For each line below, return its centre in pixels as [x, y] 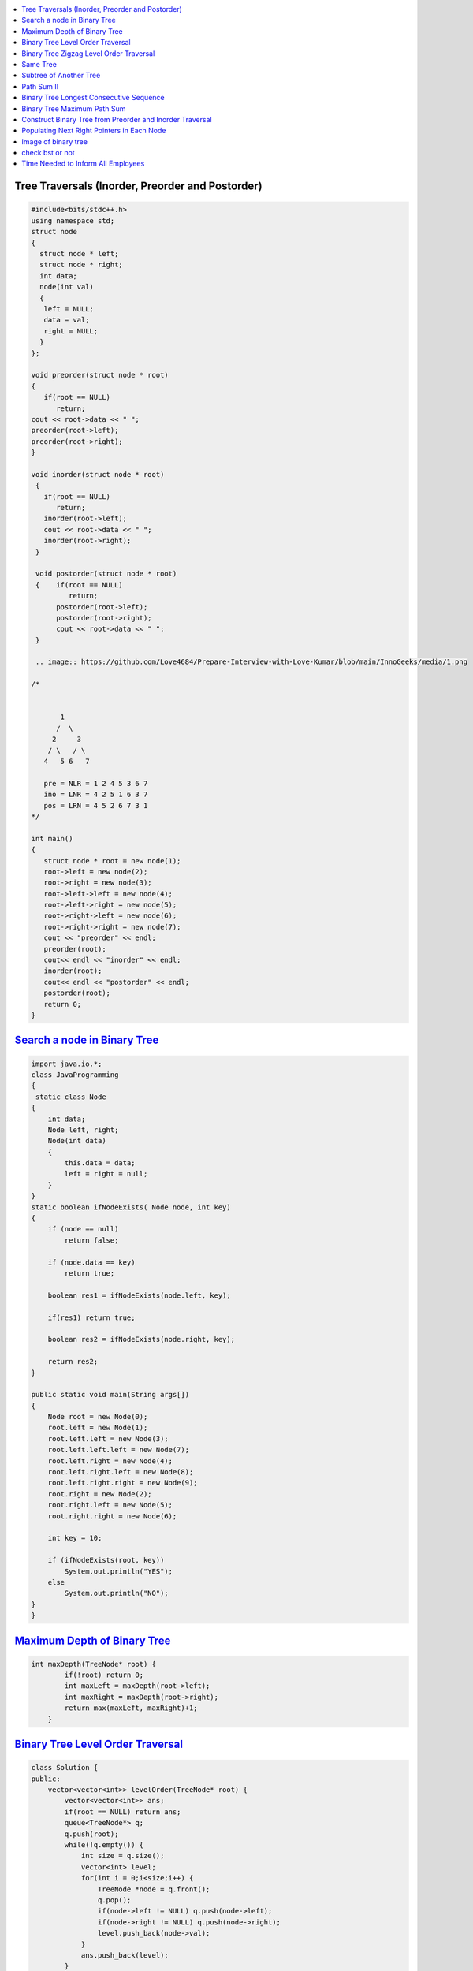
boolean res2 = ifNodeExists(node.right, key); [142, 1339]
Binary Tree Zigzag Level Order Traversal [88, 53]
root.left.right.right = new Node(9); [123, 1483]
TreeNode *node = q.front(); [154, 1889]
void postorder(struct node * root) [106, 574]
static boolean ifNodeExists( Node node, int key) [131, 1207]
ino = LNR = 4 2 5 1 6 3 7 [96, 795]
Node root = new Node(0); [98, 1417]
